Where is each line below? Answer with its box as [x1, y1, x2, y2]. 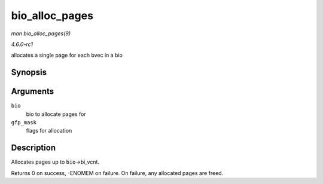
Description [11, 143, 56, 153]
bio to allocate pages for [26, 111, 86, 118]
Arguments [11, 87, 54, 97]
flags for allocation [26, 127, 72, 134]
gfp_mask [11, 119, 37, 126]
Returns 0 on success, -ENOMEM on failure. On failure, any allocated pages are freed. [11, 169, 224, 176]
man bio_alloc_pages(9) [11, 30, 71, 37]
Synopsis [11, 68, 47, 78]
